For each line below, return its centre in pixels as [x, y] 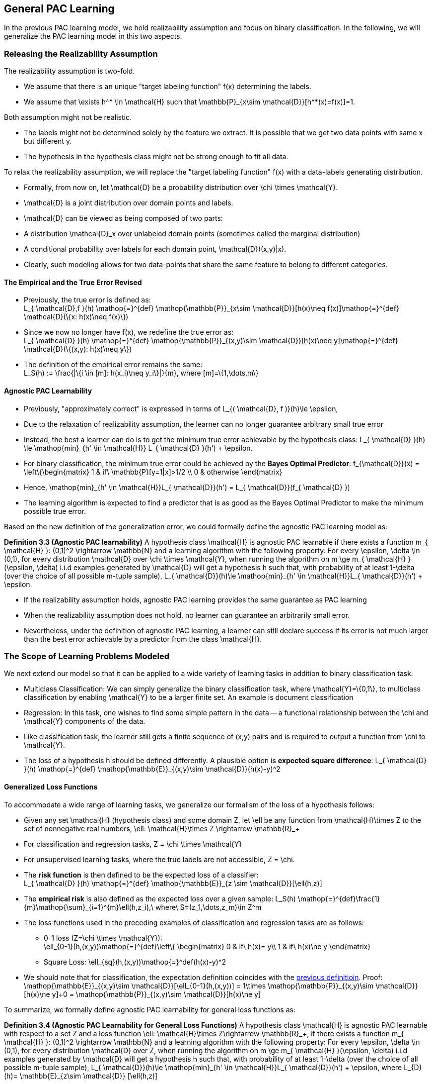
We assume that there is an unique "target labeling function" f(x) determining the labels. [168, 87]
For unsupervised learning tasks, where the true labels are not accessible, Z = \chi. [159, 859]
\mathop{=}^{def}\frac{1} [339, 898]
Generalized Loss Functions [51, 787]
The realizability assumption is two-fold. [70, 71]
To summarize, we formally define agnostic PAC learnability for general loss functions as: [150, 1009]
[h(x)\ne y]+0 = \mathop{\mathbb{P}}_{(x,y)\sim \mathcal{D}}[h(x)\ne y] [143, 994]
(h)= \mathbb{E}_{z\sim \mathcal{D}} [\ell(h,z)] [81, 1076]
